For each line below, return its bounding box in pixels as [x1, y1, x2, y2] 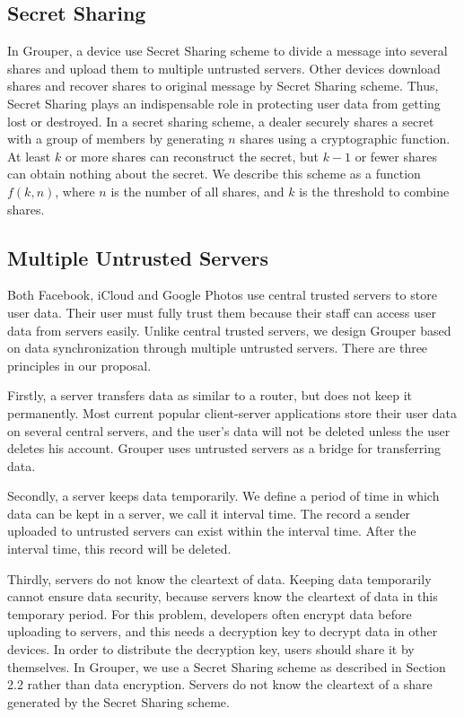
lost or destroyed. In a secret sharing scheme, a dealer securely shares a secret [7, 111, 434, 130]
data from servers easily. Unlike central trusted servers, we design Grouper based [7, 320, 451, 339]
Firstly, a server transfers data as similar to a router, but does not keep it [7, 386, 412, 405]
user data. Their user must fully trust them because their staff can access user [7, 302, 437, 321]
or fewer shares [355, 146, 437, 165]
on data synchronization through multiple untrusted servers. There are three [7, 338, 428, 357]
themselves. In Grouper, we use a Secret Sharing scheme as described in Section [7, 657, 446, 676]
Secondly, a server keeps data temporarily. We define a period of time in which [7, 486, 440, 505]
